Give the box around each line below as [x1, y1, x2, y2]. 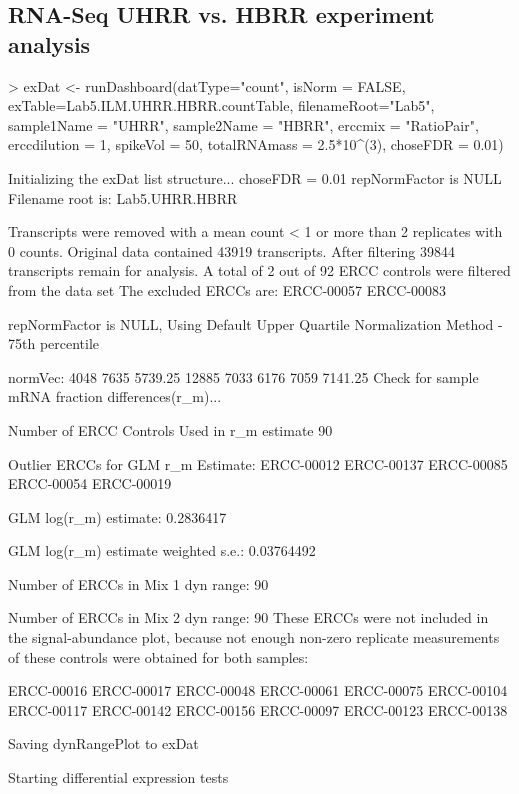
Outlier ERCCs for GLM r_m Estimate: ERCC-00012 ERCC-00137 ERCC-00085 [8, 453, 508, 474]
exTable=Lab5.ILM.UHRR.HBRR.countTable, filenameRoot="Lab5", [8, 95, 435, 116]
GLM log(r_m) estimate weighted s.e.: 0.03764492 [8, 540, 316, 561]
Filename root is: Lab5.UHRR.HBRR [8, 187, 238, 208]
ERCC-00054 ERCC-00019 [8, 473, 172, 494]
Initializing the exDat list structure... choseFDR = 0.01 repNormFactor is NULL [8, 167, 502, 188]
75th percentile [8, 333, 100, 354]
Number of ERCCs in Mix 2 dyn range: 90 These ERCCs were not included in [8, 607, 489, 628]
